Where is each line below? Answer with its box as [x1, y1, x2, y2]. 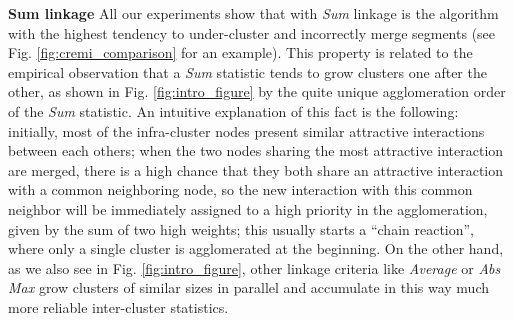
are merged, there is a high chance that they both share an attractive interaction [8, 159, 504, 180]
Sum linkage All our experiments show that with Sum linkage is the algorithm [8, 3, 499, 23]
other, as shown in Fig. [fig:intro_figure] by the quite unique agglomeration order [8, 81, 506, 102]
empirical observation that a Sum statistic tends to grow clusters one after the [8, 61, 487, 82]
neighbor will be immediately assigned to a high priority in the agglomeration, [8, 198, 488, 219]
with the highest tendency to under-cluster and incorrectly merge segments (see [8, 22, 496, 43]
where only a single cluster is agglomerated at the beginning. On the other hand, [8, 238, 504, 259]
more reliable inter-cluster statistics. [8, 296, 229, 317]
